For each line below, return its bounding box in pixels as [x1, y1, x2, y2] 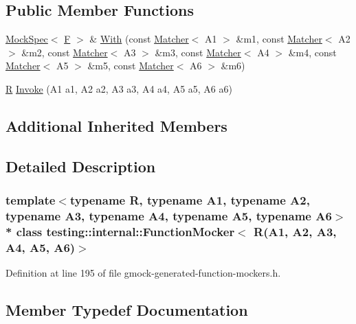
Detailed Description [5, 155, 156, 176]
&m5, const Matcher [87, 58, 174, 73]
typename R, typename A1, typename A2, [69, 192, 310, 209]
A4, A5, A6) [5, 238, 76, 255]
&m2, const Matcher [21, 45, 108, 59]
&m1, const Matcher [236, 32, 322, 46]
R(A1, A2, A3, [254, 222, 337, 240]
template [5, 192, 56, 209]
